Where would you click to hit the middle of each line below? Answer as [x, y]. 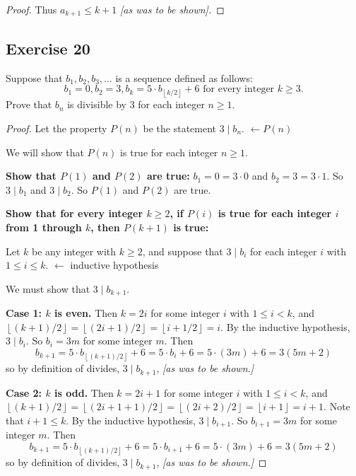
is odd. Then [84, 392]
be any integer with [74, 251]
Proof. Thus [31, 9]
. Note [337, 406]
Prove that [29, 104]
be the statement [180, 128]
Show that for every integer [75, 213]
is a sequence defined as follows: [184, 77]
